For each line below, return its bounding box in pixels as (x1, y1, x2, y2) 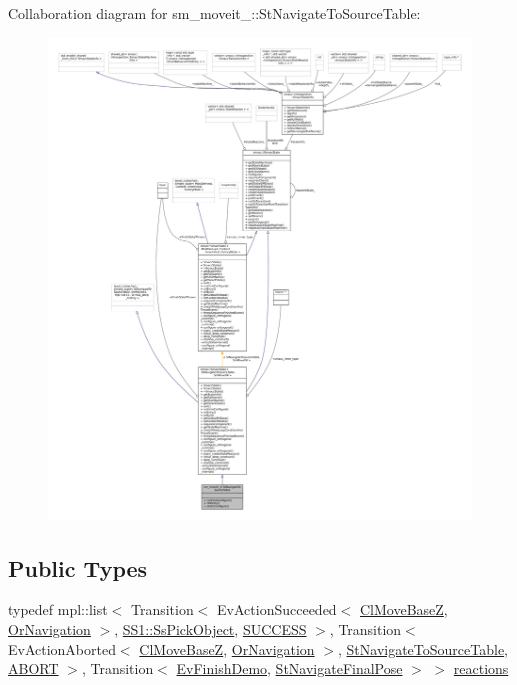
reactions (453, 658, 509, 679)
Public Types (8, 552, 148, 583)
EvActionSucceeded (217, 599, 337, 620)
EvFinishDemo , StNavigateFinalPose (176, 658, 403, 679)
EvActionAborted (8, 638, 116, 659)
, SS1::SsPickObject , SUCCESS (114, 618, 307, 639)
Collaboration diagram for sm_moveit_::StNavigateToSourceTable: (8, 3, 421, 23)
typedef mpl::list (8, 599, 108, 620)
